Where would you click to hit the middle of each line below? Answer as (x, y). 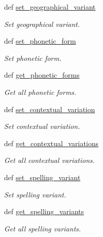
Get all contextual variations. (49, 160)
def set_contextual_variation (50, 109)
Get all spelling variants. (43, 228)
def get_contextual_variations (52, 143)
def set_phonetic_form (40, 41)
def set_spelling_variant (42, 177)
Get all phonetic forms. (40, 92)
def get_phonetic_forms (42, 75)
